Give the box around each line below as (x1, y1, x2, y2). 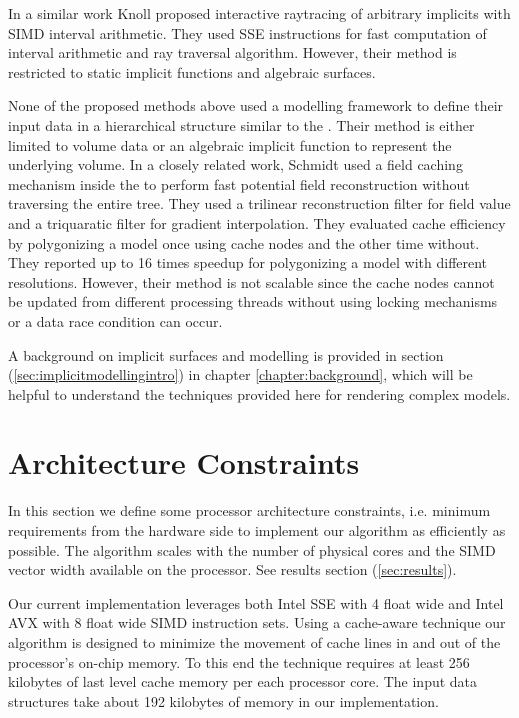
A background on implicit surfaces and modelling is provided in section (8, 344, 444, 365)
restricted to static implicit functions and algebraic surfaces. (8, 61, 376, 82)
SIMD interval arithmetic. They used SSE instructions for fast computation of (8, 22, 487, 43)
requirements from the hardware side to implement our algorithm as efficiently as (8, 520, 506, 540)
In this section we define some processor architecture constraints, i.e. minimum (8, 500, 491, 521)
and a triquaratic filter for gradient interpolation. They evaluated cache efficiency (8, 212, 506, 233)
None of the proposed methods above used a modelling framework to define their (8, 95, 504, 116)
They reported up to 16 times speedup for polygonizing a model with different (8, 252, 488, 273)
